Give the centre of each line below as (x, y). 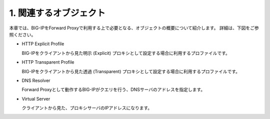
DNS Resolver (36, 80)
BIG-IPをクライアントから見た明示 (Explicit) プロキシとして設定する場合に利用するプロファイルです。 (126, 53)
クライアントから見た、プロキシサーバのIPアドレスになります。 (87, 108)
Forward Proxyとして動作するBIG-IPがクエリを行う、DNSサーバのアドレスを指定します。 (113, 90)
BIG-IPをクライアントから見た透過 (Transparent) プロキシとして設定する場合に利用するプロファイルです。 (131, 71)
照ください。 (22, 34)
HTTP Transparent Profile (48, 62)
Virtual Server (36, 99)
